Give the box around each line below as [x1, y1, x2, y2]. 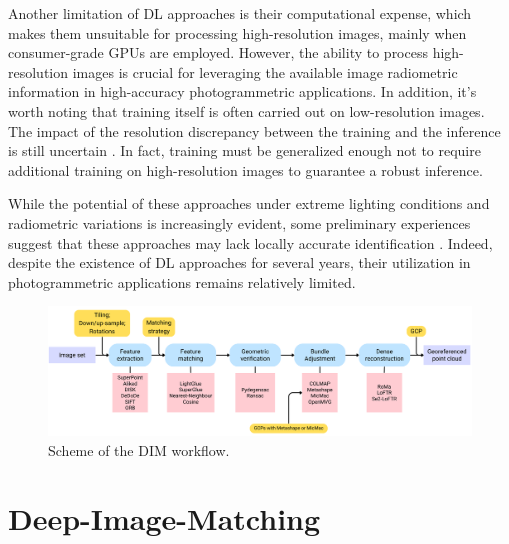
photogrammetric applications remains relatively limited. [8, 271, 356, 292]
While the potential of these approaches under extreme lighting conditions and [8, 193, 490, 214]
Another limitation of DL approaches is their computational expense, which [8, 3, 472, 23]
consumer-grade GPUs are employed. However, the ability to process [8, 42, 428, 63]
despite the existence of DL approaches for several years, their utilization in [8, 252, 471, 273]
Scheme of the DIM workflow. [48, 439, 230, 460]
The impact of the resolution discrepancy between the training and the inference [8, 120, 501, 141]
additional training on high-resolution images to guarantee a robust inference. [8, 159, 483, 180]
